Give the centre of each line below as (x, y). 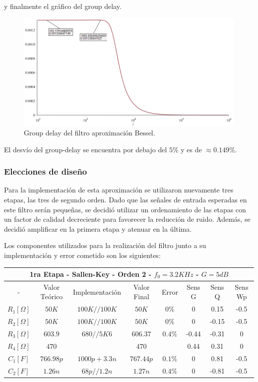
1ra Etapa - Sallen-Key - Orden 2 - (91, 274)
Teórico (52, 296)
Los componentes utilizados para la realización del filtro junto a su (105, 245)
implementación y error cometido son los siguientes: (82, 255)
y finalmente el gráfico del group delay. (63, 6)
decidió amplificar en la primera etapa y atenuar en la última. (98, 228)
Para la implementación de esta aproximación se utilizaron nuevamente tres (119, 190)
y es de (191, 149)
